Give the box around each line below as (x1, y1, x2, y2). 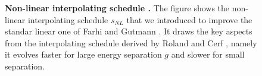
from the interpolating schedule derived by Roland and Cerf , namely (5, 36, 257, 49)
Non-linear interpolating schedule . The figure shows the (5, 2, 230, 14)
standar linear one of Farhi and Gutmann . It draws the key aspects (5, 25, 252, 37)
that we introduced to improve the (126, 13, 252, 26)
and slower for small (171, 48, 245, 61)
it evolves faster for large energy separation (5, 48, 162, 61)
